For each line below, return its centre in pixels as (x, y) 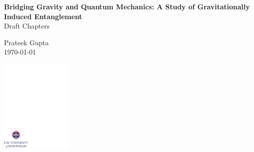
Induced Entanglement (43, 16)
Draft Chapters (27, 26)
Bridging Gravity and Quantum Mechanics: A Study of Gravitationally (127, 6)
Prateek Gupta (26, 42)
